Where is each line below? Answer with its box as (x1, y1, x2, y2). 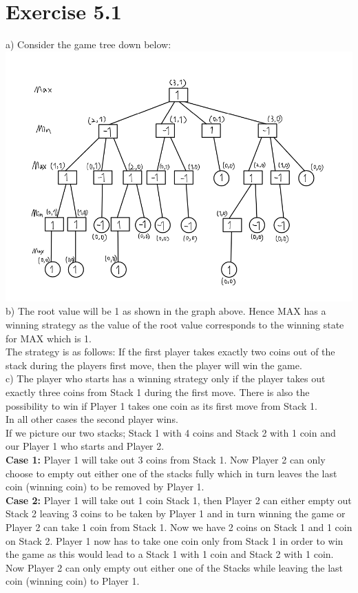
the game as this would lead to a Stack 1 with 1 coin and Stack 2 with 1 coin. (6, 547, 334, 561)
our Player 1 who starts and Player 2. (6, 439, 165, 453)
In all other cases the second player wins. (6, 412, 178, 426)
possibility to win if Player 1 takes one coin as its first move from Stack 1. (6, 398, 318, 413)
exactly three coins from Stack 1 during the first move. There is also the (6, 384, 310, 399)
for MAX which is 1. (6, 331, 92, 345)
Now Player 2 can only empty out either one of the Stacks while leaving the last (6, 560, 343, 574)
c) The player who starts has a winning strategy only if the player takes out (6, 371, 326, 386)
